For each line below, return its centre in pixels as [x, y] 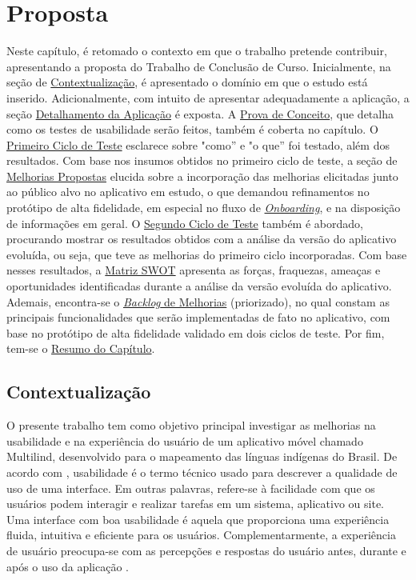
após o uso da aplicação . [68, 566]
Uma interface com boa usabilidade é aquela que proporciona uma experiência [198, 519]
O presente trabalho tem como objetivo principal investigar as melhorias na [191, 425]
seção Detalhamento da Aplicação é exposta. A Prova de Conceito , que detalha [200, 113]
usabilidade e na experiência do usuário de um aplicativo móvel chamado [185, 440]
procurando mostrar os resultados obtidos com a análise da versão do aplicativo [202, 239]
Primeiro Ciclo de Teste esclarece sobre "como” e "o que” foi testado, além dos [198, 144]
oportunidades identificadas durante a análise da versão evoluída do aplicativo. [199, 286]
